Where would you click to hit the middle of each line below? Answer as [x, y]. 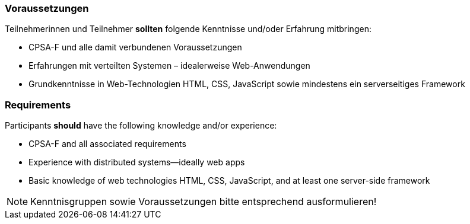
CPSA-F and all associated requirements [107, 144]
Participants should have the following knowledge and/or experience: [141, 126]
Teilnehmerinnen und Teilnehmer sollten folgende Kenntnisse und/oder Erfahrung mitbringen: [188, 29]
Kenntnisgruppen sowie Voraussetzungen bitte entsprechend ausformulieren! [204, 202]
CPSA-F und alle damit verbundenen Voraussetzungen [135, 47]
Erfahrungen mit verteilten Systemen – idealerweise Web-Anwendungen [169, 66]
